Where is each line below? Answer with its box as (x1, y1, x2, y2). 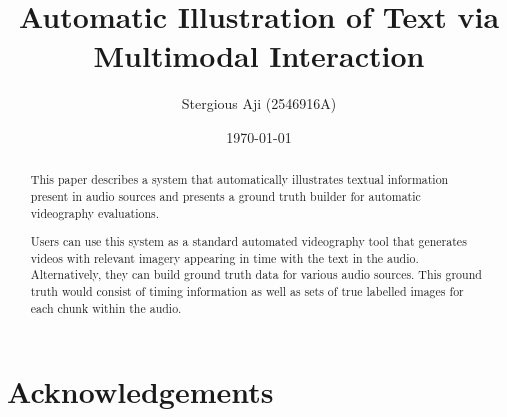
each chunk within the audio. (30, 299, 182, 316)
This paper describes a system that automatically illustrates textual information (30, 171, 449, 188)
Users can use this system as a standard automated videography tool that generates (30, 233, 467, 250)
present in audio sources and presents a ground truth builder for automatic (30, 187, 421, 204)
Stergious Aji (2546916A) (181, 93, 337, 114)
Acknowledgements (7, 371, 274, 412)
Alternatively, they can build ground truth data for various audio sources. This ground (30, 266, 482, 283)
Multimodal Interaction (93, 35, 425, 76)
